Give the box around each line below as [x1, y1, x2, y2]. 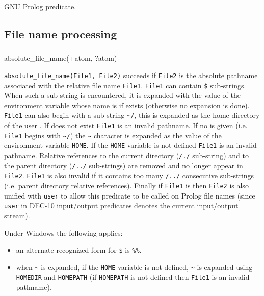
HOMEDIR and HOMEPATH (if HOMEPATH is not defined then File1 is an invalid [16, 272, 250, 282]
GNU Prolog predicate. [4, 1, 76, 11]
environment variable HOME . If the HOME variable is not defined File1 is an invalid [4, 140, 257, 151]
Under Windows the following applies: [4, 227, 123, 238]
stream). [4, 210, 30, 220]
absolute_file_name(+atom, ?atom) [4, 53, 117, 63]
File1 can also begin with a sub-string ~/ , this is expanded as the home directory [4, 110, 260, 120]
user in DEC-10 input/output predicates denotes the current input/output [4, 200, 239, 211]
